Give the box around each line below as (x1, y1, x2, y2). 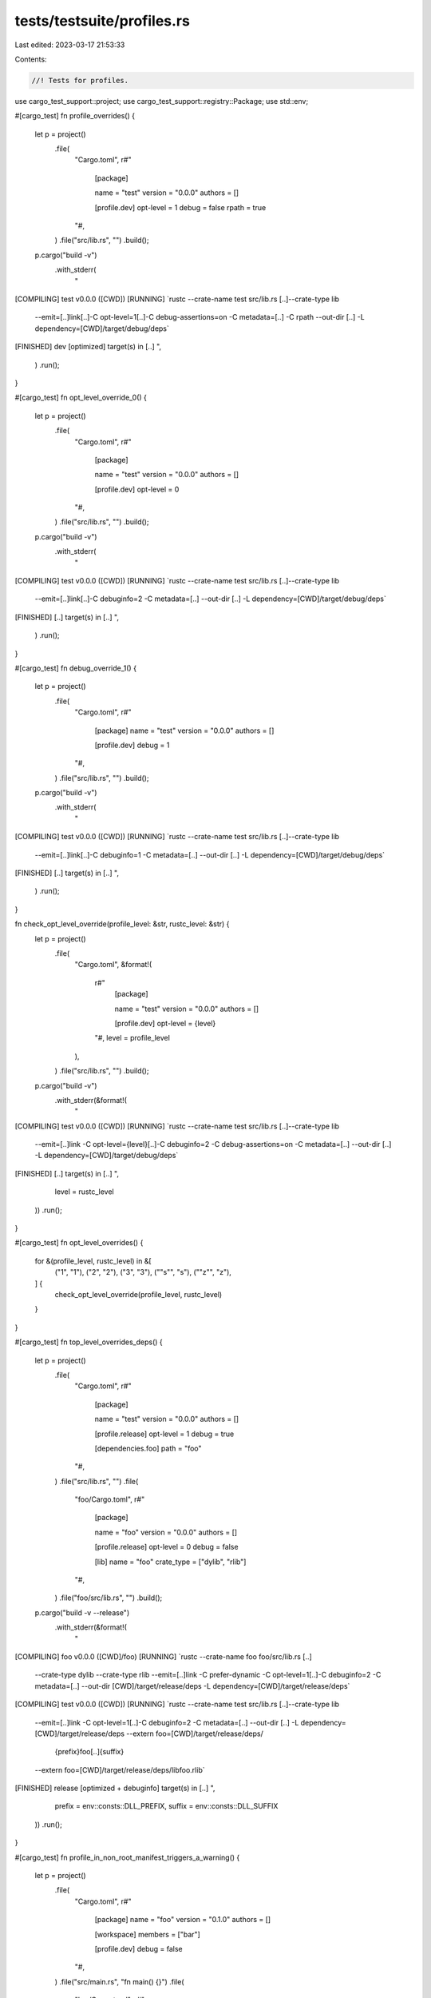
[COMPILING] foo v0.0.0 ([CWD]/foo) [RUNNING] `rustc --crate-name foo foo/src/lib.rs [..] (14, 1651, 313, 1662)
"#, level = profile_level (94, 1033, 171, 1043)
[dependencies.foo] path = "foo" (94, 1443, 203, 1453)
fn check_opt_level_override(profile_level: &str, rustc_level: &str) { (14, 919, 230, 929)
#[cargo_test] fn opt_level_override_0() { (14, 392, 148, 403)
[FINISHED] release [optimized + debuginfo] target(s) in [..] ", (14, 1783, 215, 1793)
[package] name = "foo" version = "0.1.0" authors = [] (94, 1915, 271, 1924)
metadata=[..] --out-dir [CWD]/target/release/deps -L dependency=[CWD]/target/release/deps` (34, 1681, 350, 1690)
